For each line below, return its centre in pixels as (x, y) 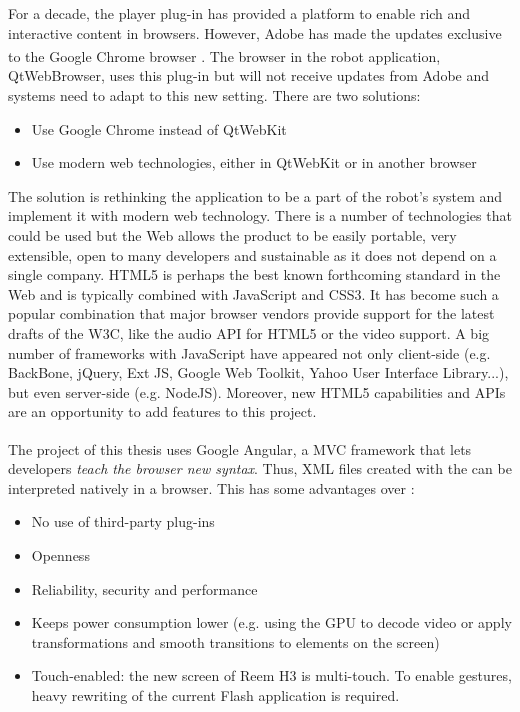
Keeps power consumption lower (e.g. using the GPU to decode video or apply (271, 622)
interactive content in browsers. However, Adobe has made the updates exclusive (255, 32)
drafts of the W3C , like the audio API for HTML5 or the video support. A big (249, 332)
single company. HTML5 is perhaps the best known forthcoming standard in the (254, 274)
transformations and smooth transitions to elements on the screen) (235, 641)
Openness (60, 554)
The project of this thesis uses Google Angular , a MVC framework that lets (240, 448)
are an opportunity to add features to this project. (162, 411)
